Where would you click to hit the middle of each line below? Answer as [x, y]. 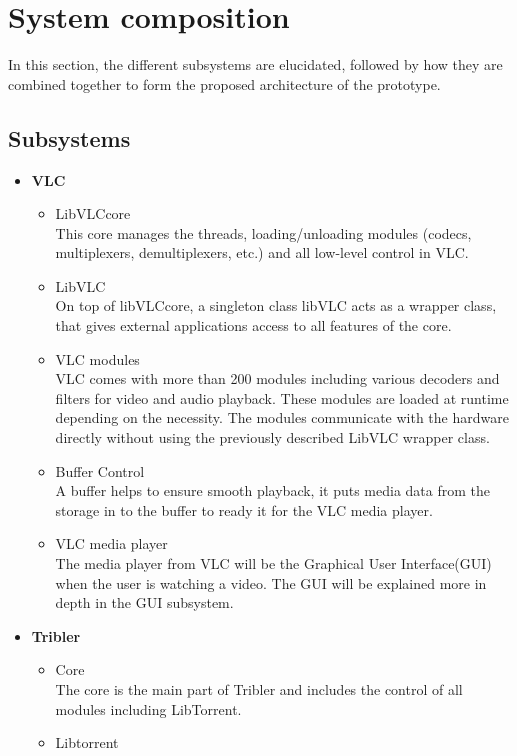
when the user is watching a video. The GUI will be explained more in [271, 582]
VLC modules [97, 358]
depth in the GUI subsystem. [144, 602]
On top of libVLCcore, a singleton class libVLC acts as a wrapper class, [276, 305]
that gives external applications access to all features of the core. [253, 325]
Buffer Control [100, 470]
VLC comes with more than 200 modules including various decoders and [277, 378]
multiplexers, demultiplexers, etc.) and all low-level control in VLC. [262, 252]
